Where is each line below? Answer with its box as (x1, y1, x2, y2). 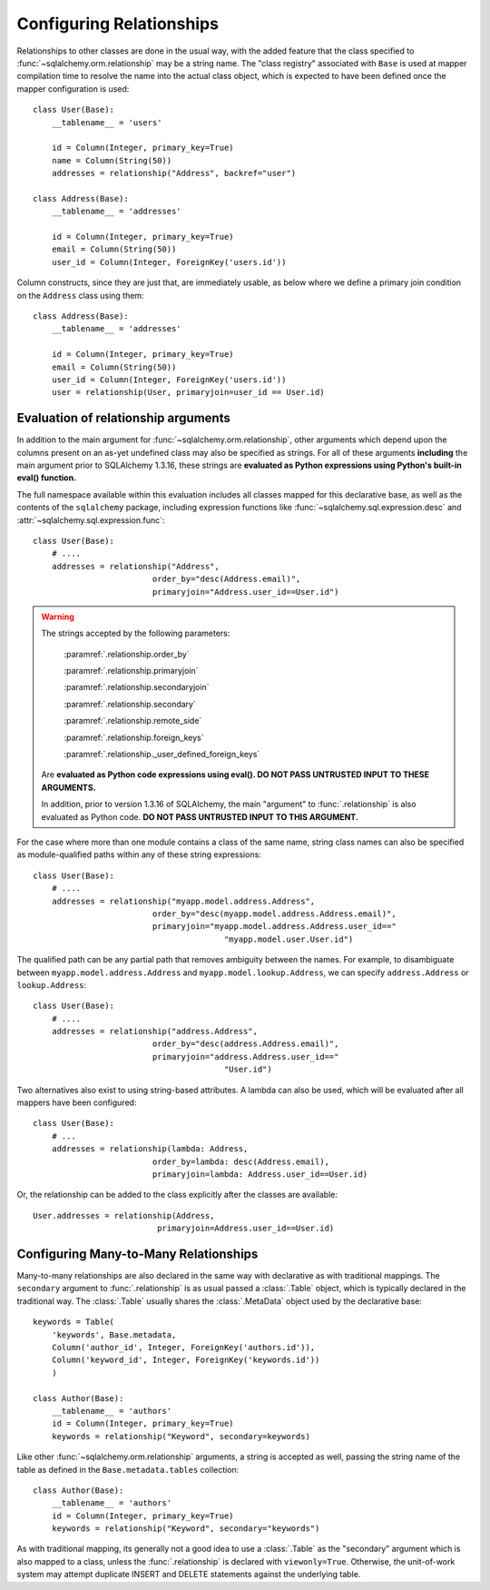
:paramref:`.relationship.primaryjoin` (64, 666, 199, 676)
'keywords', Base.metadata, (51, 1329, 177, 1339)
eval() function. (16, 472, 77, 483)
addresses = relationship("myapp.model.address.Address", (51, 895, 316, 906)
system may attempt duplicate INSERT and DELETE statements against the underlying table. (16, 1569, 361, 1580)
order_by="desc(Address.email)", (152, 574, 301, 585)
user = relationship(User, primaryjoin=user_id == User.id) (51, 387, 326, 398)
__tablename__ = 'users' (51, 117, 162, 127)
